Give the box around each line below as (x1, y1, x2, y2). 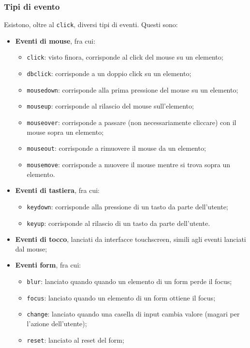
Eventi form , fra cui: (15, 260, 81, 270)
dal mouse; (15, 243, 47, 253)
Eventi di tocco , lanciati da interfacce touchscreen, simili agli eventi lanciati (15, 234, 246, 244)
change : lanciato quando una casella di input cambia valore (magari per (27, 309, 240, 319)
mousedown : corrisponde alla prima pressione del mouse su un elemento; (27, 84, 238, 95)
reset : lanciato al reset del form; (27, 334, 124, 345)
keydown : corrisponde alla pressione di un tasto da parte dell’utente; (27, 201, 228, 211)
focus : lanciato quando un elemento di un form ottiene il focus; (27, 292, 216, 302)
